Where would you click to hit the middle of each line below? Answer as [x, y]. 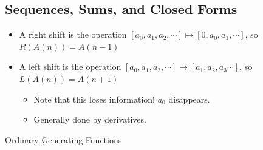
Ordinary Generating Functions [63, 139]
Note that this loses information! [94, 99]
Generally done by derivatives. [90, 119]
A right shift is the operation [73, 34]
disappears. [189, 99]
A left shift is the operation [70, 66]
